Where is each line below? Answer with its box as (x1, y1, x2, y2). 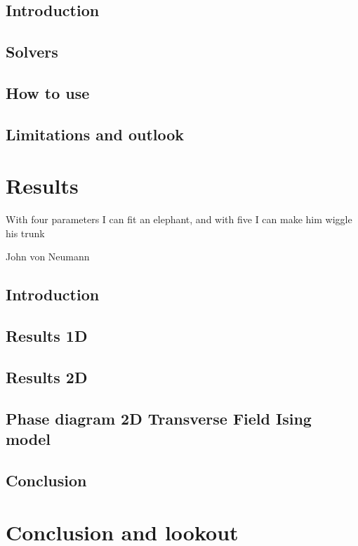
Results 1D (6, 325, 88, 347)
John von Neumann (6, 249, 90, 264)
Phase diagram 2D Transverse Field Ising (6, 407, 312, 429)
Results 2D (6, 366, 88, 387)
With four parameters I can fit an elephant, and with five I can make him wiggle (6, 212, 352, 227)
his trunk (6, 225, 45, 240)
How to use (6, 81, 90, 103)
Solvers (6, 41, 58, 62)
